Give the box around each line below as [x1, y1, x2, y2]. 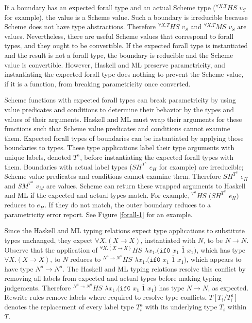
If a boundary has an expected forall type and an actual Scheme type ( [4, 2, 216, 12]
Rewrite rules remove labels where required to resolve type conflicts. [4, 292, 207, 302]
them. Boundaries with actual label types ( [4, 161, 132, 171]
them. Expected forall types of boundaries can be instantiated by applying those [4, 133, 244, 143]
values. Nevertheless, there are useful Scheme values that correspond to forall [4, 31, 234, 41]
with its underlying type [145, 302, 217, 312]
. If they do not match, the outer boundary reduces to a [44, 200, 211, 210]
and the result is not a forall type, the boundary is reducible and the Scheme [4, 50, 233, 60]
